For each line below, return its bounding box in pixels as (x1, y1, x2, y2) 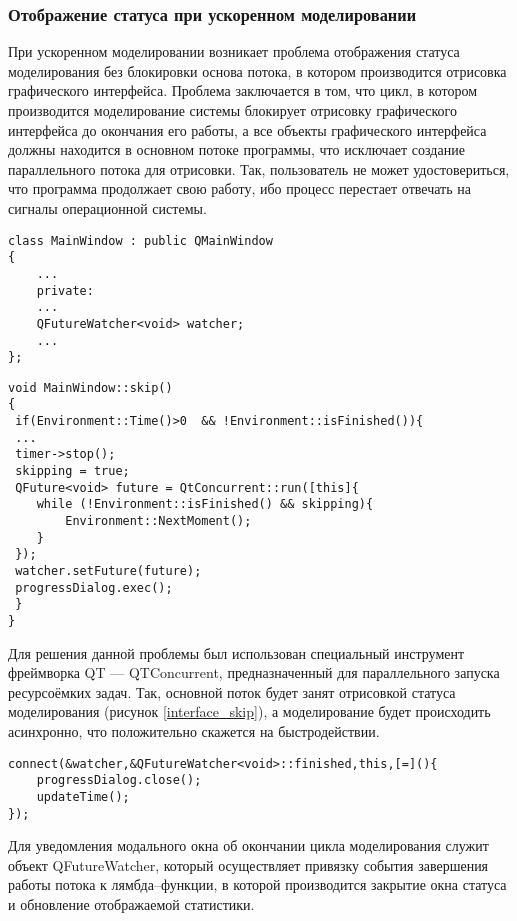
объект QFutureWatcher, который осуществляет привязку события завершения (8, 854, 489, 875)
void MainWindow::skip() (8, 380, 173, 395)
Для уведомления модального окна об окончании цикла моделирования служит (8, 835, 489, 856)
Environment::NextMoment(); (65, 514, 252, 529)
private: (36, 283, 94, 298)
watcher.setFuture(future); (15, 564, 202, 579)
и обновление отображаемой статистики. (8, 894, 255, 915)
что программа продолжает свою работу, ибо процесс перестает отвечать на (8, 178, 471, 199)
